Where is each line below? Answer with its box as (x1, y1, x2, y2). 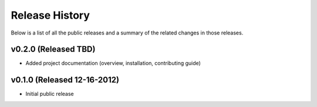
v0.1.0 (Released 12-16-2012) (11, 75, 120, 85)
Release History (11, 9, 90, 22)
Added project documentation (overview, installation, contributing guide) (25, 60, 201, 67)
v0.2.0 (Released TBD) (11, 44, 96, 54)
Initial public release (25, 91, 75, 98)
